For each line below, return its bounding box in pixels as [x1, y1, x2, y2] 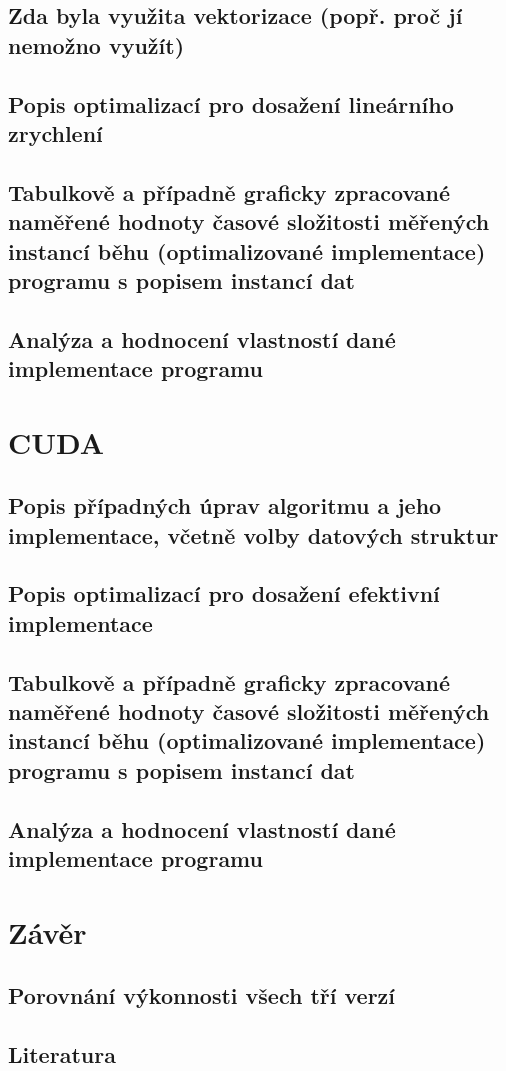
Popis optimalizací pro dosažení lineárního [8, 88, 454, 119]
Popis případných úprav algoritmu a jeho [8, 490, 442, 521]
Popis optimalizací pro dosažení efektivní [8, 578, 440, 609]
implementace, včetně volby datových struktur [8, 519, 499, 550]
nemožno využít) [8, 29, 185, 60]
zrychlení [8, 117, 103, 148]
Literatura [8, 1038, 116, 1069]
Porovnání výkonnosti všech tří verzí [8, 980, 396, 1011]
